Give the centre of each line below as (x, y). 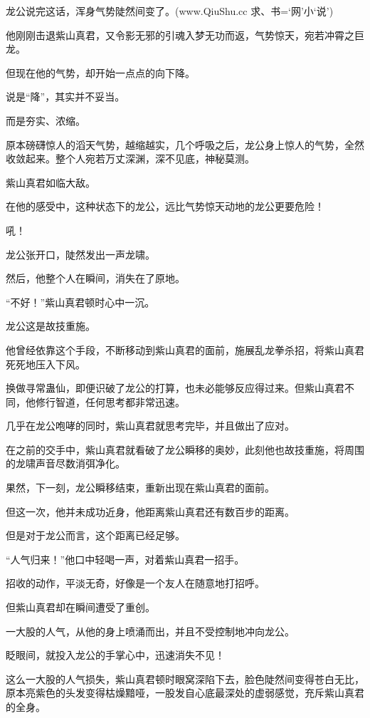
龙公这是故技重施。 (51, 326)
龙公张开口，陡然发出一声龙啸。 (80, 254)
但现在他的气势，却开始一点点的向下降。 (100, 72)
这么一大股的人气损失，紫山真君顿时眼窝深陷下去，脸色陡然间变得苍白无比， (185, 678)
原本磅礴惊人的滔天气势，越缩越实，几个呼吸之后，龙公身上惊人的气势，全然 (185, 144)
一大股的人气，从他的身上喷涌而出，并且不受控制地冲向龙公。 (150, 631)
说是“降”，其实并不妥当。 (65, 97)
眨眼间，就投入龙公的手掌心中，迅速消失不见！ (115, 655)
